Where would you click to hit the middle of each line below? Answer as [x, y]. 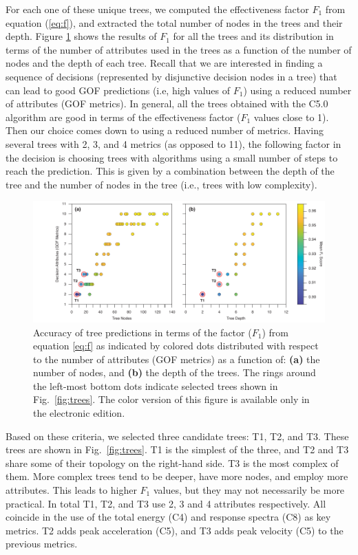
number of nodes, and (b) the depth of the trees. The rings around [175, 372]
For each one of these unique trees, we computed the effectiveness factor [157, 9]
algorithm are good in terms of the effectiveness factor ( [123, 117]
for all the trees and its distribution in [253, 36]
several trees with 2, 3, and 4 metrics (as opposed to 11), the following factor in [173, 143]
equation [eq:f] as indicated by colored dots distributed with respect [176, 346]
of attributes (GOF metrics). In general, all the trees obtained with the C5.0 [167, 104]
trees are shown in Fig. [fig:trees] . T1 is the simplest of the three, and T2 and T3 [177, 449]
